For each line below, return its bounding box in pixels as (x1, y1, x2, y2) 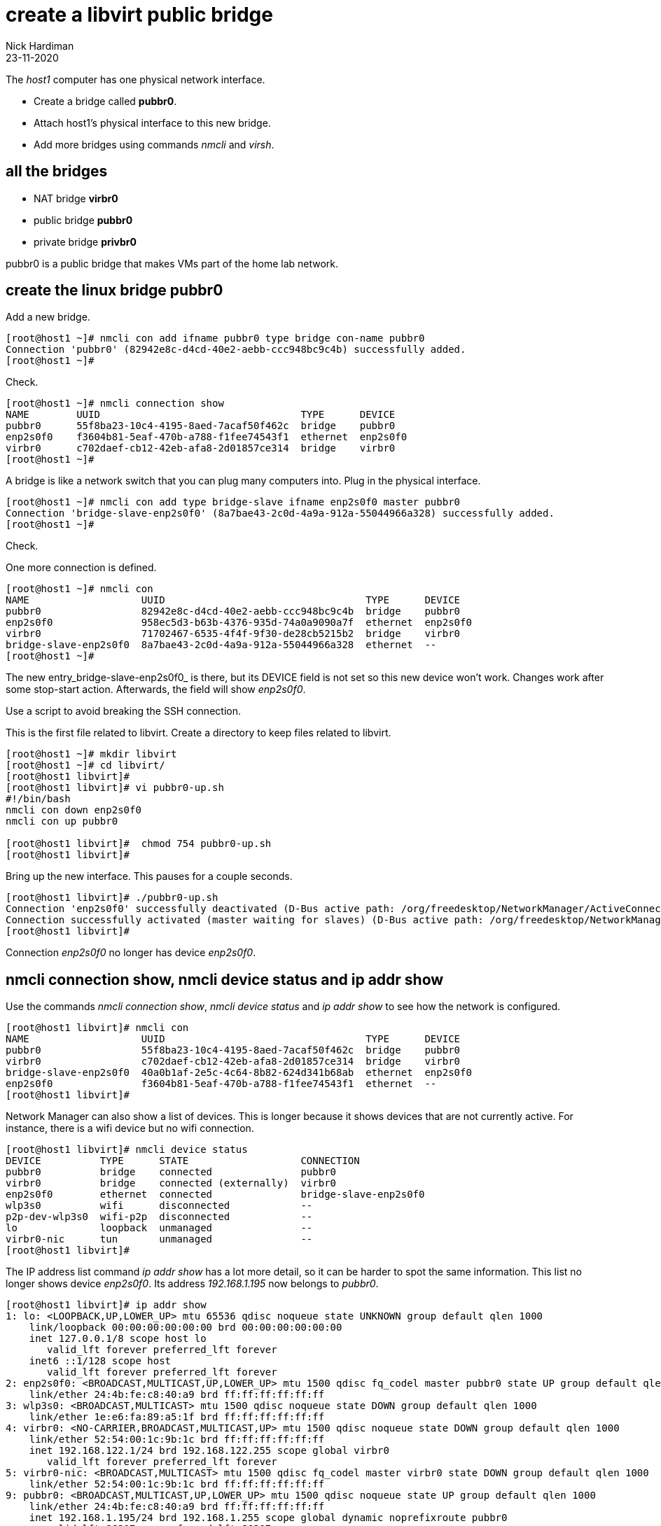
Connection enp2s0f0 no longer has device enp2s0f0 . (6, 946, 256, 959)
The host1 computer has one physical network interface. (6, 73, 265, 85)
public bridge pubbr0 (34, 213, 133, 226)
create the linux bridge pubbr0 (6, 281, 223, 300)
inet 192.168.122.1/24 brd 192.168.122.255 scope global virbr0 (29, 1445, 389, 1457)
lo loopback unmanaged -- (6, 1222, 313, 1234)
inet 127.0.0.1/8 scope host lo (29, 1333, 207, 1345)
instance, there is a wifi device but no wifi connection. (6, 1122, 254, 1135)
